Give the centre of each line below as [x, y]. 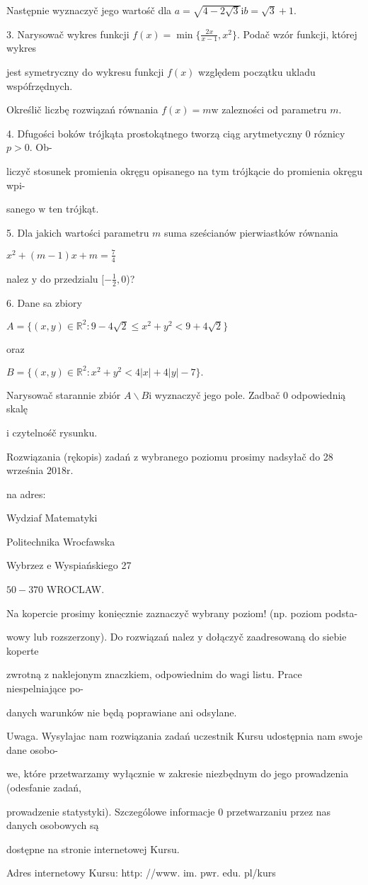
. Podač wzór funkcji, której [297, 34]
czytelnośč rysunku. [55, 432]
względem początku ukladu [257, 72]
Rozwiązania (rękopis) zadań [69, 456]
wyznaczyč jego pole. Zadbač [217, 394]
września [25, 470]
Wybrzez [25, 565]
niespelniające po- [45, 688]
